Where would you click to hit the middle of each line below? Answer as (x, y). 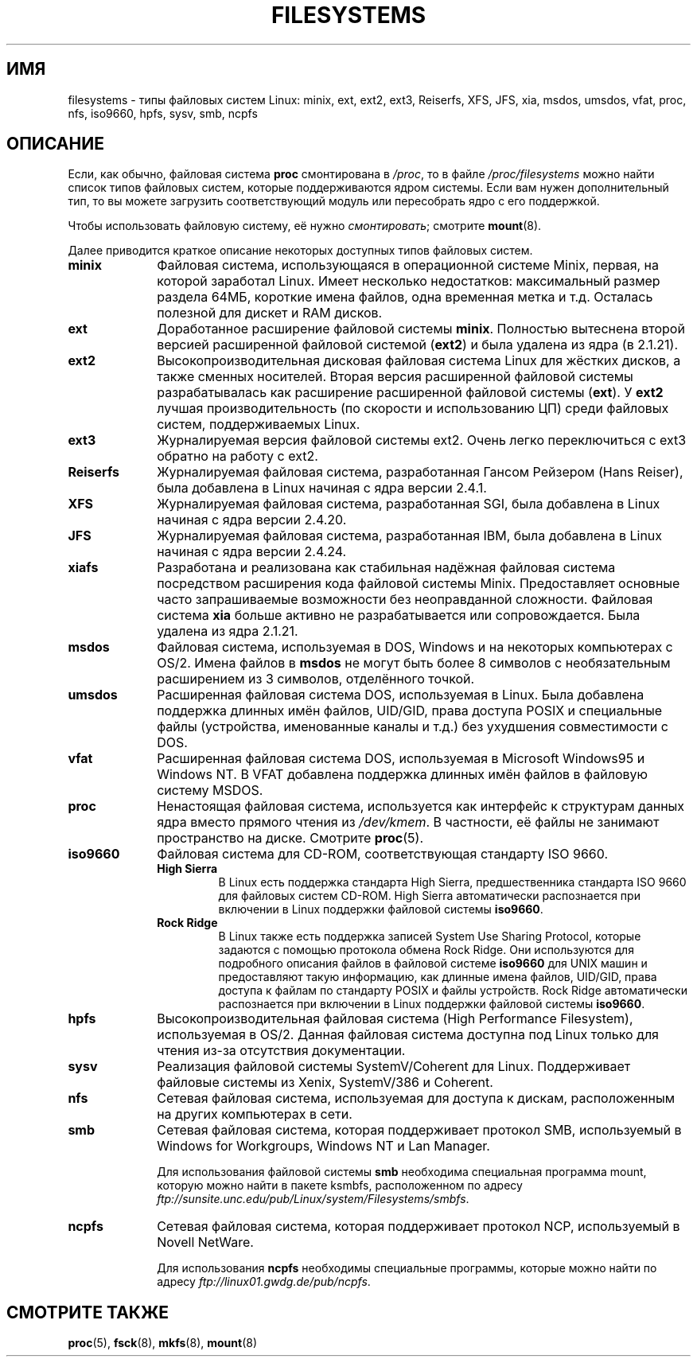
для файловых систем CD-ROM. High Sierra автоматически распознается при (429, 896)
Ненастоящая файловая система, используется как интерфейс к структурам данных (421, 806)
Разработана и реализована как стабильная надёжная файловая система (386, 568)
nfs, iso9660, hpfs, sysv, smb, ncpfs (163, 113)
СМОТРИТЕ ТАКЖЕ (88, 1312)
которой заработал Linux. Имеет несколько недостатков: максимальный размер (409, 281)
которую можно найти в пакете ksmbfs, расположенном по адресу (340, 1186)
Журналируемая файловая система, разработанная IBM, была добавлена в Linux (410, 536)
